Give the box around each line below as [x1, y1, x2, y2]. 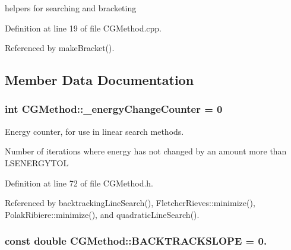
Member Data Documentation [5, 71, 194, 89]
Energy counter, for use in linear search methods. [5, 125, 184, 137]
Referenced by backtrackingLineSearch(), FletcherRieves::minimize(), [5, 197, 255, 209]
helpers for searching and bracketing [5, 2, 137, 14]
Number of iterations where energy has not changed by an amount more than [5, 145, 287, 157]
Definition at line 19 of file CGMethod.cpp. [5, 21, 162, 34]
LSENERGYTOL [5, 156, 69, 169]
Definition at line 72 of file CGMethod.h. [5, 176, 153, 189]
